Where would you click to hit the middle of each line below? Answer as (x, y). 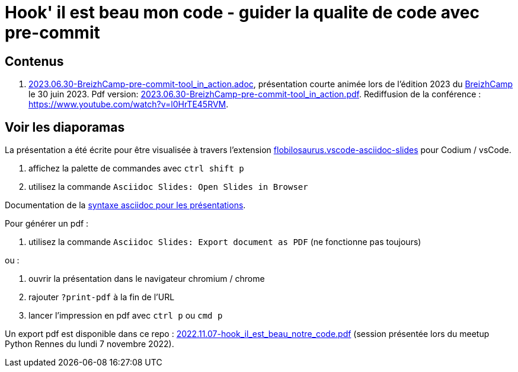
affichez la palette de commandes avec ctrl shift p (136, 168)
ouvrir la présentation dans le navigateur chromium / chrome (147, 279)
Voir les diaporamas (65, 127)
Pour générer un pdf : (47, 224)
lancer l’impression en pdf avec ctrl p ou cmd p (126, 316)
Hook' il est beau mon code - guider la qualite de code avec (242, 12)
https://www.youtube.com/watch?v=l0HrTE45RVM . (129, 104)
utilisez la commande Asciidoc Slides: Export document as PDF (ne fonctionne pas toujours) (225, 242)
